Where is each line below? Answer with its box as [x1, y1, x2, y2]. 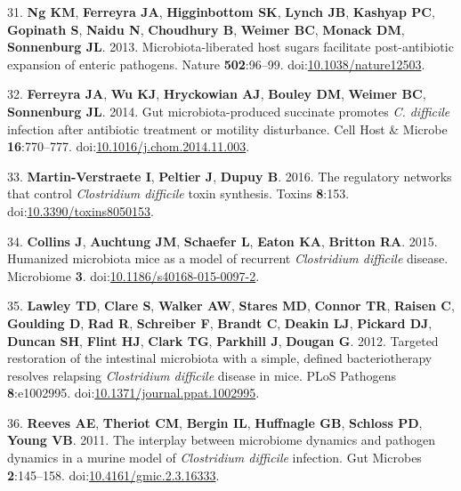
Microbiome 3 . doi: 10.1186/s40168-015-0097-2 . [7, 266, 260, 285]
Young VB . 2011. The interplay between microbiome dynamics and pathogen [7, 431, 436, 449]
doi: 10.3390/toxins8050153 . [7, 201, 155, 220]
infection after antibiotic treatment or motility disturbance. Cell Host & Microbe [7, 119, 448, 138]
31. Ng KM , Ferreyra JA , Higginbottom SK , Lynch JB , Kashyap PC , [7, 3, 435, 20]
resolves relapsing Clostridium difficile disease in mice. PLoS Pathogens [7, 366, 397, 384]
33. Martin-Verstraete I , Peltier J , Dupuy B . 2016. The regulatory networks [7, 166, 452, 185]
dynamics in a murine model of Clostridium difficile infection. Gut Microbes [7, 448, 422, 467]
